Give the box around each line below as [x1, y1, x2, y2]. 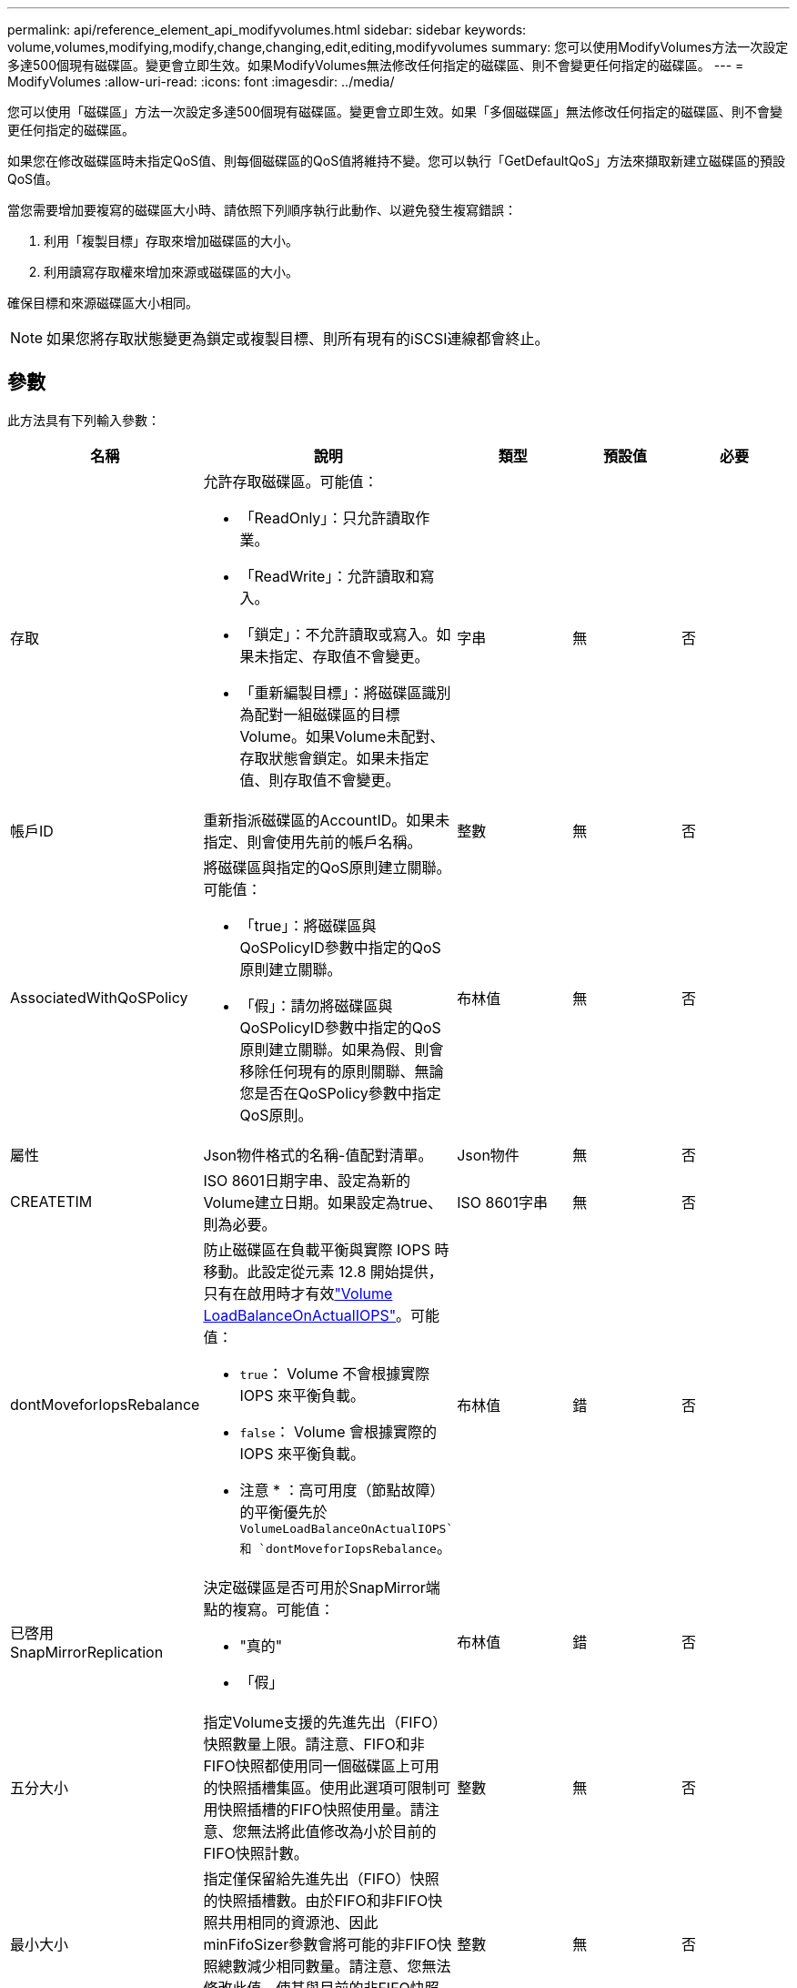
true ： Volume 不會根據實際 [239, 1364, 430, 1383]
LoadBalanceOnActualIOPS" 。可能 [203, 1305, 440, 1324]
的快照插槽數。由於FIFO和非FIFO [203, 1891, 429, 1910]
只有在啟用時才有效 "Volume [203, 1283, 393, 1303]
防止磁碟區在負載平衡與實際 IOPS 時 [203, 1240, 449, 1259]
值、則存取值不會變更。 [239, 770, 400, 789]
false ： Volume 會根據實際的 [239, 1422, 438, 1441]
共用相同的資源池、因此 [217, 1912, 378, 1932]
